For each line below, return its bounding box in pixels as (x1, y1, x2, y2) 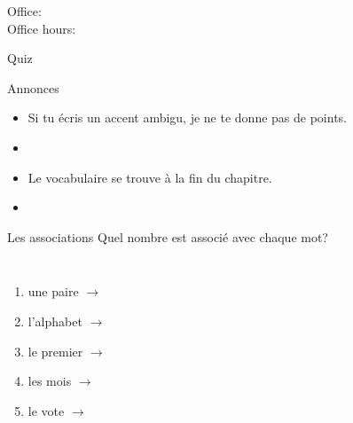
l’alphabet (27, 311, 82, 330)
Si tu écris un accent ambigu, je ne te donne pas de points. (27, 108, 347, 127)
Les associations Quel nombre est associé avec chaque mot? (7, 227, 328, 246)
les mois (27, 372, 72, 390)
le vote (27, 401, 65, 419)
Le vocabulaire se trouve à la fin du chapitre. (27, 168, 272, 186)
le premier (27, 341, 83, 360)
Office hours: (7, 19, 76, 37)
